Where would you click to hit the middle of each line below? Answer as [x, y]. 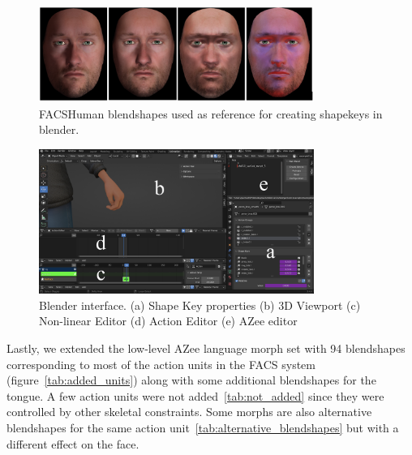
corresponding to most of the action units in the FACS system [161, 364]
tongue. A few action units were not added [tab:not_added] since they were [195, 395]
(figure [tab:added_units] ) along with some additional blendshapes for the [191, 380]
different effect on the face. [73, 443]
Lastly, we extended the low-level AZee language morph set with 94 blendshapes [206, 348]
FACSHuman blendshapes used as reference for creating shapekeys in [211, 113]
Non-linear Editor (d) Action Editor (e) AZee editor [168, 321]
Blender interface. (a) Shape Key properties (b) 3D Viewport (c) [200, 305]
